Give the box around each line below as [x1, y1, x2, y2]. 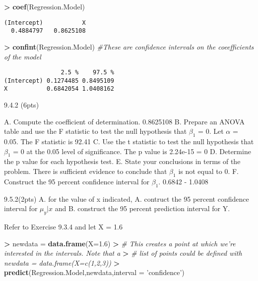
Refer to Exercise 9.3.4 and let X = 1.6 [4, 222, 123, 232]
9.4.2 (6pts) [4, 100, 39, 110]
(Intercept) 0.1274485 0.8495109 [4, 77, 114, 84]
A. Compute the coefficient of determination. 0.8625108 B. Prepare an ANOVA [4, 116, 245, 126]
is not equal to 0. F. [178, 166, 239, 176]
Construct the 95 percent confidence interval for [4, 176, 150, 186]
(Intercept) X [4, 19, 86, 26]
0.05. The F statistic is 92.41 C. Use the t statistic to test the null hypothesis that [4, 136, 254, 147]
